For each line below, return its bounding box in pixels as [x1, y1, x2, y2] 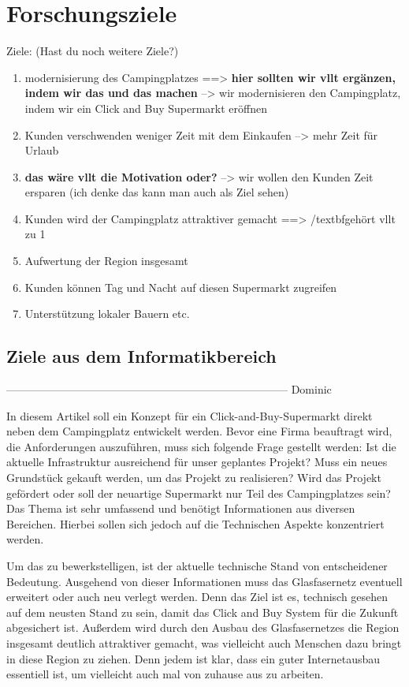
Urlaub [24, 142, 59, 159]
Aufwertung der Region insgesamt [24, 252, 188, 269]
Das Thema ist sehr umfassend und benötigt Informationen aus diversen [6, 500, 355, 517]
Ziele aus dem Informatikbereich [6, 344, 277, 368]
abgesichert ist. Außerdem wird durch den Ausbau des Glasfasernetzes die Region [6, 619, 400, 636]
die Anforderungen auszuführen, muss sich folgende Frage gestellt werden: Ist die [6, 438, 396, 454]
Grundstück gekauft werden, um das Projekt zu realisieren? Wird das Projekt [6, 469, 381, 486]
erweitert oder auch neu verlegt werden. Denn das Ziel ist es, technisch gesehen [6, 588, 389, 605]
